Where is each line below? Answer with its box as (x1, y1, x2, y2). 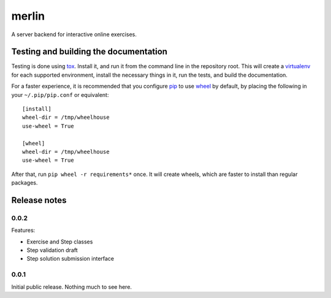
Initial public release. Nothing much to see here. (11, 283, 132, 291)
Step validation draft (26, 246, 78, 254)
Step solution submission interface (26, 255, 115, 262)
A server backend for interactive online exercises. (11, 31, 137, 38)
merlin (11, 9, 45, 23)
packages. (11, 179, 38, 186)
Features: (11, 227, 36, 234)
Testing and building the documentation (11, 47, 168, 57)
